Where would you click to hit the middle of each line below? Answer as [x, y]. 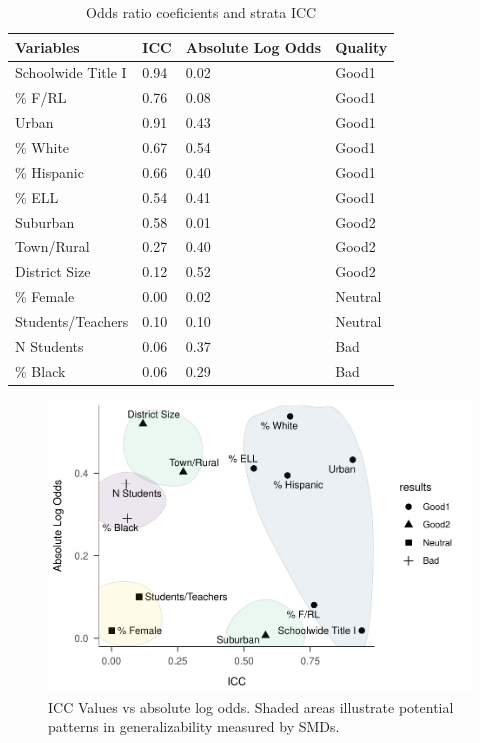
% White [42, 146]
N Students [49, 345]
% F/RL [41, 97]
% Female [45, 296]
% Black [40, 370]
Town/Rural [52, 246]
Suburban [45, 221]
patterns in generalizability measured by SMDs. [194, 726]
